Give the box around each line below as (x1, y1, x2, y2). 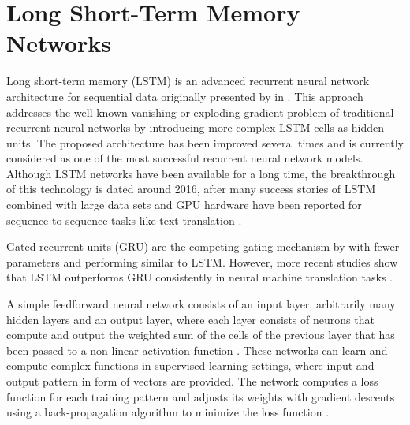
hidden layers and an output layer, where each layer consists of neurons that (6, 311, 375, 327)
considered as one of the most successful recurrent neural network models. (6, 150, 363, 166)
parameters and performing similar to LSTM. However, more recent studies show (6, 253, 398, 270)
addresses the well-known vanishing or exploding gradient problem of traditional (6, 103, 394, 120)
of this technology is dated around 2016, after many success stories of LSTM (6, 181, 376, 197)
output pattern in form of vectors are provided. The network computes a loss (6, 373, 378, 389)
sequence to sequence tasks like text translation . (6, 211, 242, 228)
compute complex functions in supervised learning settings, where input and (6, 357, 375, 374)
